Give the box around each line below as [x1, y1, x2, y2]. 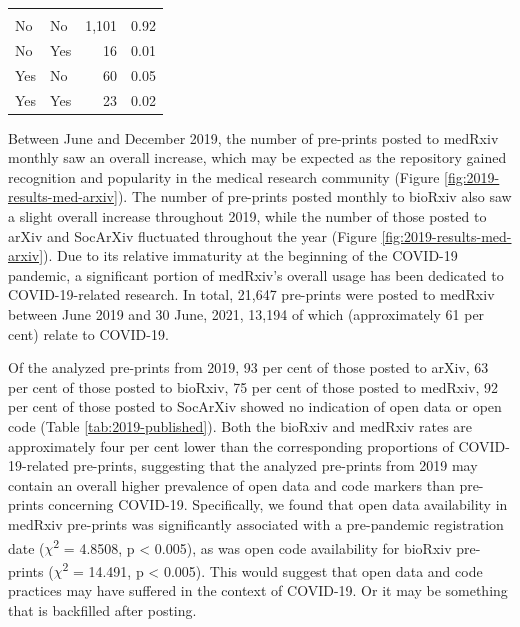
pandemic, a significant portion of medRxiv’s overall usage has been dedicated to [8, 264, 504, 285]
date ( [8, 537, 45, 558]
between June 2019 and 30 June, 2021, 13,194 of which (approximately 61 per [8, 303, 485, 324]
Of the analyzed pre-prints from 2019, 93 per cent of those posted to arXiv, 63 [8, 357, 489, 378]
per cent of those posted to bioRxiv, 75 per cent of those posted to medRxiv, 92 [8, 376, 498, 397]
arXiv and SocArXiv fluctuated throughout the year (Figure [8, 225, 377, 246]
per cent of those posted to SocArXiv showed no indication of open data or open [8, 396, 502, 417]
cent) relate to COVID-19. [8, 323, 169, 344]
